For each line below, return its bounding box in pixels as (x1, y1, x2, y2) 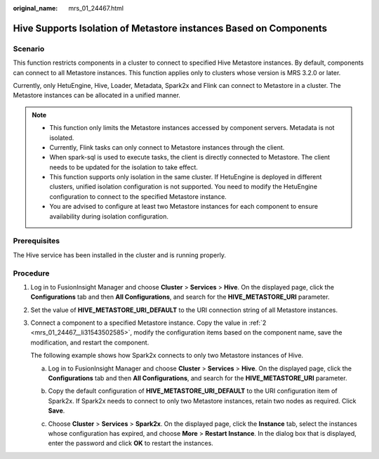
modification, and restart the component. (30, 338, 149, 347)
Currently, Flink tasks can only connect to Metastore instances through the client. (49, 143, 285, 151)
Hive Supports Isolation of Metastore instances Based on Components (13, 22, 328, 34)
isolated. (49, 134, 74, 142)
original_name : (13, 4, 58, 12)
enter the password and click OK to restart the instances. (48, 439, 213, 448)
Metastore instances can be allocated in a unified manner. (13, 91, 180, 100)
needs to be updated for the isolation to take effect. (49, 162, 198, 172)
